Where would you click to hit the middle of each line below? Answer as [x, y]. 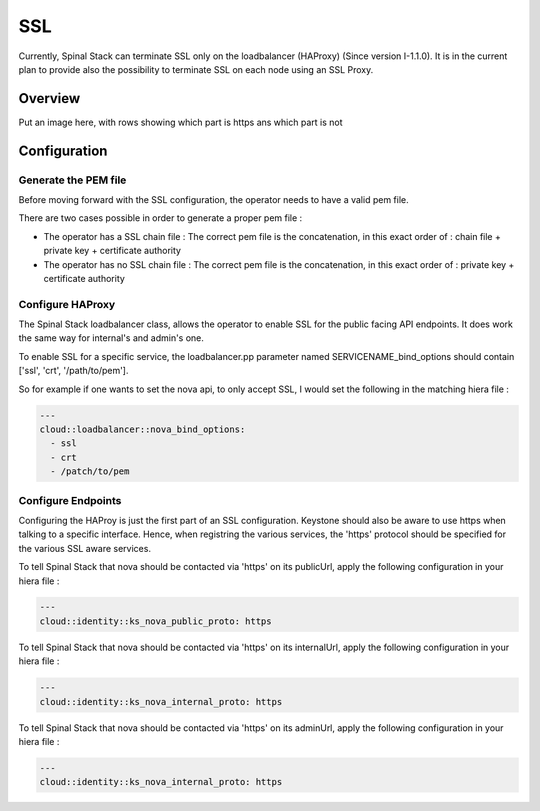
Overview [49, 98]
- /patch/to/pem [90, 471]
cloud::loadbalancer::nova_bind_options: [142, 429]
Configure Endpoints [70, 500]
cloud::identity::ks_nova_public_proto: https [155, 621]
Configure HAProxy [67, 304]
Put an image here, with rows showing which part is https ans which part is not [180, 122]
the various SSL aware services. [85, 548]
